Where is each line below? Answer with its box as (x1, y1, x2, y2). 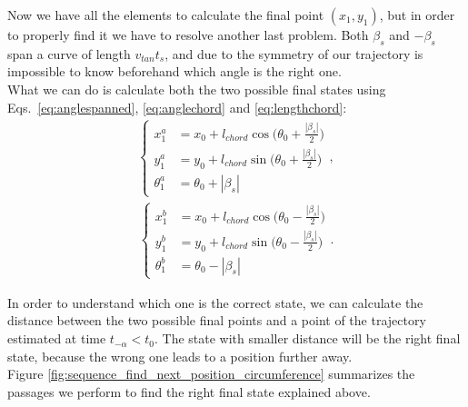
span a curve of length (7, 44, 131, 63)
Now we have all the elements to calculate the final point (7, 5, 324, 24)
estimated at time (7, 329, 106, 348)
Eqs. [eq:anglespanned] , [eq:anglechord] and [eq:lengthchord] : (7, 97, 347, 116)
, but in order (379, 5, 455, 24)
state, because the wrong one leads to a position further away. (7, 346, 353, 365)
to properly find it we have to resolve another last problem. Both (7, 25, 369, 44)
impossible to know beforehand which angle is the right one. (7, 62, 342, 81)
